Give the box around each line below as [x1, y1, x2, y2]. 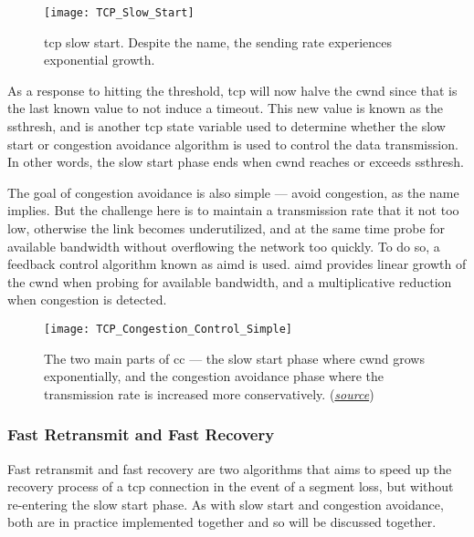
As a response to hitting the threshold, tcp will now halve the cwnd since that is [7, 80, 458, 99]
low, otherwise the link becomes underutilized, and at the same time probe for [7, 219, 446, 237]
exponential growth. [44, 50, 155, 69]
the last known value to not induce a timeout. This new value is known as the [7, 98, 444, 118]
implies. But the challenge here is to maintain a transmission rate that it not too [7, 201, 459, 220]
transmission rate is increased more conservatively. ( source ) [44, 384, 374, 403]
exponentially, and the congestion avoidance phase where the [44, 367, 384, 386]
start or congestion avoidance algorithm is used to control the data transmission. [7, 134, 458, 153]
